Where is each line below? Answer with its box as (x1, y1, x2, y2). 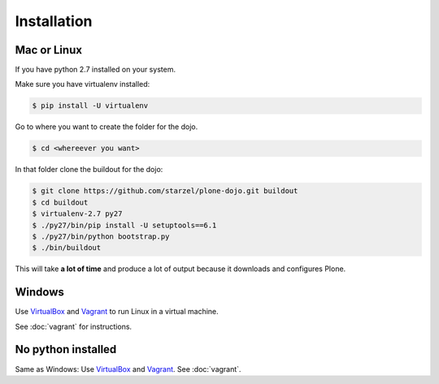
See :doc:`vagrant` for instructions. (15, 321, 133, 331)
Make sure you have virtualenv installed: (15, 80, 150, 89)
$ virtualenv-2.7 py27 (32, 209, 123, 218)
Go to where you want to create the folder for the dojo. (15, 122, 198, 132)
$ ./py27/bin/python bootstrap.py (32, 231, 170, 241)
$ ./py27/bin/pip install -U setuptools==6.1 (32, 220, 217, 230)
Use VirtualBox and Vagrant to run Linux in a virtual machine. (15, 307, 219, 317)
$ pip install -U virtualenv (32, 101, 149, 110)
